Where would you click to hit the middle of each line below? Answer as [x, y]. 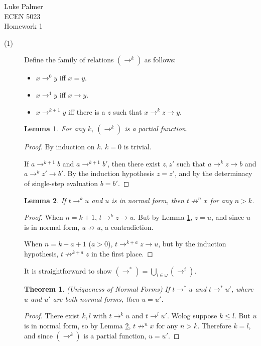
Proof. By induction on [59, 147]
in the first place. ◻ [122, 253]
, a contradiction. [127, 227]
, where [242, 289]
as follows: [160, 60]
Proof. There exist [52, 316]
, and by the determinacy [213, 173]
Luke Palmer [24, 6]
